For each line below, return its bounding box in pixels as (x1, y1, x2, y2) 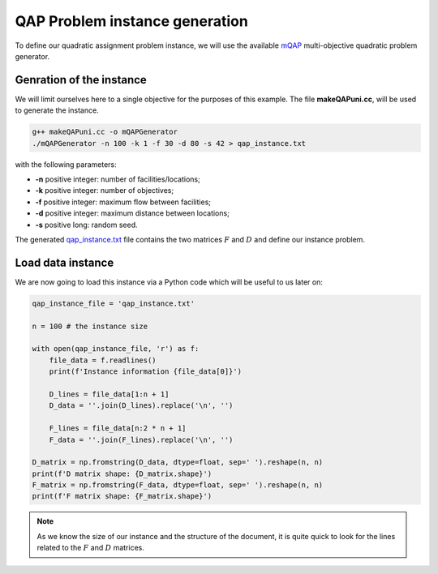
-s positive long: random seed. (35, 220, 138, 229)
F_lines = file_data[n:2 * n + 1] (49, 424, 187, 433)
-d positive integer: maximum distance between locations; (35, 208, 230, 218)
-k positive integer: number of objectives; (35, 186, 174, 195)
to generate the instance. (15, 105, 99, 115)
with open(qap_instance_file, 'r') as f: (32, 345, 200, 353)
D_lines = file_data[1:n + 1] (49, 389, 170, 399)
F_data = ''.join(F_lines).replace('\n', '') (49, 435, 234, 444)
